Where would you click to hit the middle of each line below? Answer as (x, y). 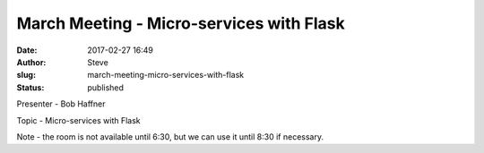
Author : (31, 62)
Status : (30, 87)
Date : (27, 50)
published (106, 87)
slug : (26, 75)
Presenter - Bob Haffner (61, 104)
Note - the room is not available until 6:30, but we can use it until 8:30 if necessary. (170, 136)
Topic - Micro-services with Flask (78, 120)
